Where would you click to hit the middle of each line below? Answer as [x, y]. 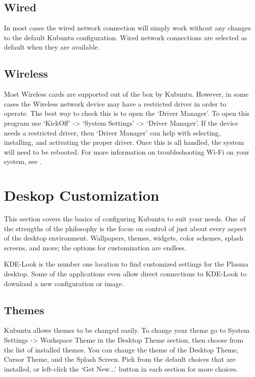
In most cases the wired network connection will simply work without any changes [127, 28]
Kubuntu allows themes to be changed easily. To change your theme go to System [127, 330]
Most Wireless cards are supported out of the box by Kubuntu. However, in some [126, 94]
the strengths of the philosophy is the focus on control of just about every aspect [125, 228]
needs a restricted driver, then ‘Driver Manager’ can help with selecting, [112, 132]
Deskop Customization [82, 195]
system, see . [23, 161]
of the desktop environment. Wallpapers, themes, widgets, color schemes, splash [124, 238]
